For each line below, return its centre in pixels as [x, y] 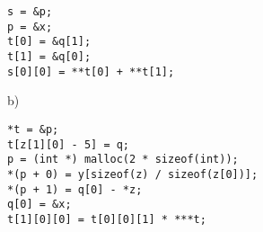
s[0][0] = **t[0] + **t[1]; [91, 71]
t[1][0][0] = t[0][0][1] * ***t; [107, 219]
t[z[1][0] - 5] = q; [69, 144]
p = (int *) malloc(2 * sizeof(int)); [123, 160]
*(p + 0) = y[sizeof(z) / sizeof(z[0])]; [133, 174]
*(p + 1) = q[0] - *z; [75, 189]
